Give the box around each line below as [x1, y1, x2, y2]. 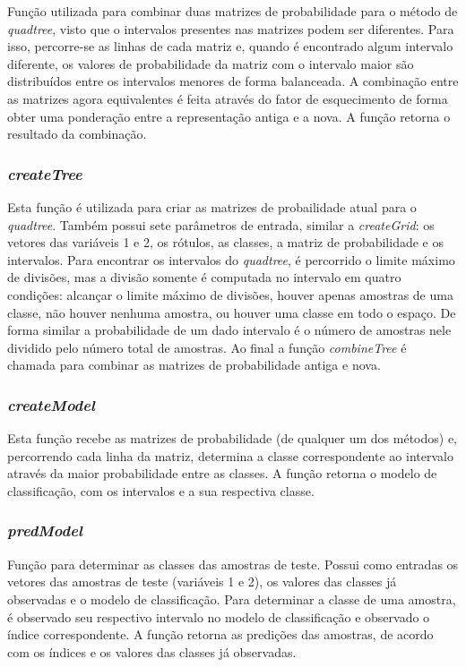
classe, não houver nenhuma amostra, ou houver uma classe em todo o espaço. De [7, 303, 456, 321]
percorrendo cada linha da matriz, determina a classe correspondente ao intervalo [7, 446, 453, 465]
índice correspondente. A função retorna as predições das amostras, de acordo [7, 625, 434, 644]
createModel [7, 393, 95, 415]
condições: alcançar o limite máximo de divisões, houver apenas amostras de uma [7, 285, 453, 304]
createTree [7, 162, 82, 184]
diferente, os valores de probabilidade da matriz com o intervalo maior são [7, 54, 414, 73]
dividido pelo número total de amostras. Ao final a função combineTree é [7, 338, 407, 356]
